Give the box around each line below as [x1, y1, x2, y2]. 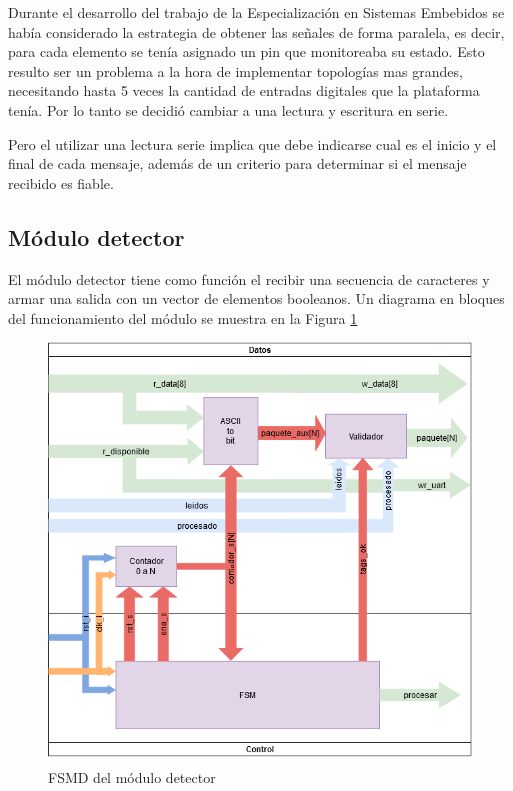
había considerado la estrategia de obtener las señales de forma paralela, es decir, [8, 21, 505, 42]
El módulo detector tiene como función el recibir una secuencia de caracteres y [8, 268, 490, 289]
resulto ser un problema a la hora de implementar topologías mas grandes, [8, 60, 463, 81]
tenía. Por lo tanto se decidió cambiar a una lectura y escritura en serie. [8, 99, 449, 120]
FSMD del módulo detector [48, 766, 216, 787]
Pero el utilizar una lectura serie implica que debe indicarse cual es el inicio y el [8, 133, 497, 154]
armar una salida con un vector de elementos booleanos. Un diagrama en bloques [8, 288, 505, 309]
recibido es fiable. [8, 172, 114, 193]
